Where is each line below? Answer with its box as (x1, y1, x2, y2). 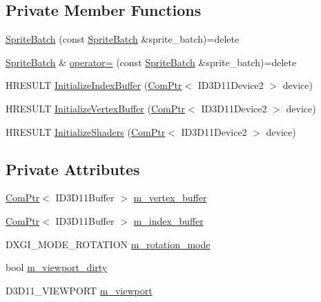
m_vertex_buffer (133, 190, 207, 205)
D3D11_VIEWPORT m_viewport (6, 283, 153, 297)
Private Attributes (6, 158, 140, 179)
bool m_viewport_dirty (6, 260, 108, 274)
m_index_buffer (133, 213, 204, 228)
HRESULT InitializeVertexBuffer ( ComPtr (6, 101, 186, 115)
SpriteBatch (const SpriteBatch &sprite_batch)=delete (6, 32, 240, 46)
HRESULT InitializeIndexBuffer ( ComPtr (6, 78, 182, 92)
